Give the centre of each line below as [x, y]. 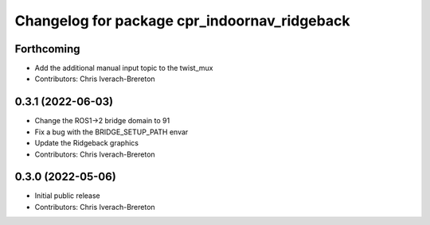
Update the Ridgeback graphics [87, 143]
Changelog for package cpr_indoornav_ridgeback [182, 21]
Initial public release [68, 196]
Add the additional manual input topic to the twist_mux [124, 68]
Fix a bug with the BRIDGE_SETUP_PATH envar [111, 132]
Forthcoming [47, 49]
